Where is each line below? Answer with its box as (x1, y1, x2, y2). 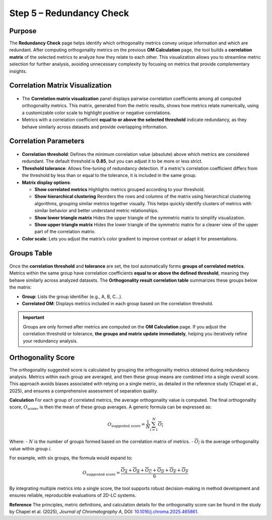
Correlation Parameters (9, 137, 85, 145)
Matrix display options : (22, 179, 72, 186)
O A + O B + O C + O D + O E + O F (121, 468, 188, 475)
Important (23, 314, 45, 320)
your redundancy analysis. (23, 337, 78, 344)
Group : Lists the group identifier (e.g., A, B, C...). (22, 293, 123, 299)
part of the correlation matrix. (34, 229, 96, 235)
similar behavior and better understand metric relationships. (34, 208, 159, 214)
